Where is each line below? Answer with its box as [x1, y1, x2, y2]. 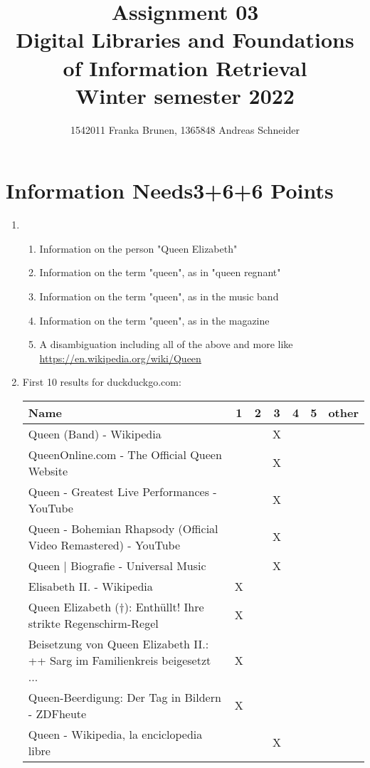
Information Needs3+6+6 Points [6, 176, 334, 205]
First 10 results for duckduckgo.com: [22, 374, 181, 389]
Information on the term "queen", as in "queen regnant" [39, 265, 281, 280]
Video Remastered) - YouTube [28, 536, 181, 553]
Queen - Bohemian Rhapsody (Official [28, 520, 218, 537]
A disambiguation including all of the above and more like [39, 337, 293, 352]
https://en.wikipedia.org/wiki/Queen [39, 350, 201, 365]
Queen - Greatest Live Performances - [28, 483, 217, 500]
